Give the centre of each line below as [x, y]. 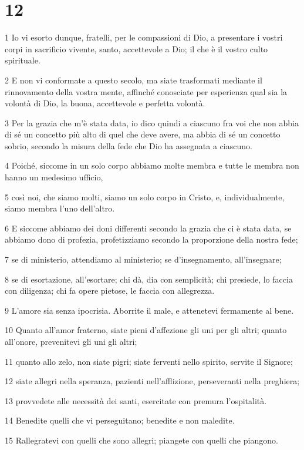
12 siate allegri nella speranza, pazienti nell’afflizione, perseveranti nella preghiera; [152, 381]
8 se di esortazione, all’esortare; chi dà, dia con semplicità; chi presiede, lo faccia [149, 279]
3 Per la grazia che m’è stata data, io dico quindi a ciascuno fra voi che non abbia [152, 122]
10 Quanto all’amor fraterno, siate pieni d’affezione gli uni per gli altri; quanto [146, 330]
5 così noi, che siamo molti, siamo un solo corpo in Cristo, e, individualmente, [145, 197]
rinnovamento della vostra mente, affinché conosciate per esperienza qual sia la [146, 91]
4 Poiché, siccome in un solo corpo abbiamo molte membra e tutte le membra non [152, 165]
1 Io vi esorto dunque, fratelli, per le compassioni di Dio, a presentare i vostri [144, 37]
